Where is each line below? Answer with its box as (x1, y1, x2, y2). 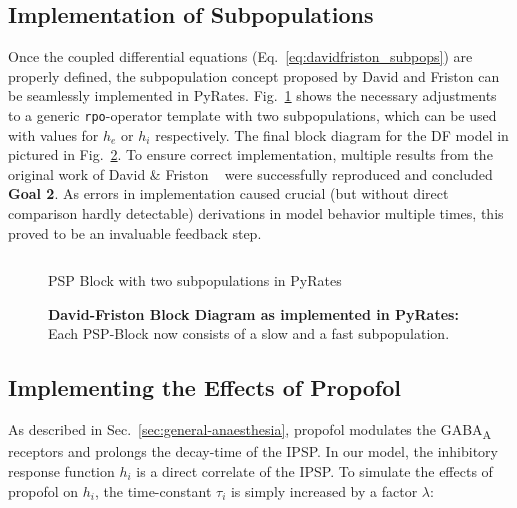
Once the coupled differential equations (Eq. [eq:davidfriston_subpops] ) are (8, 46, 473, 67)
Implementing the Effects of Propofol (8, 372, 401, 403)
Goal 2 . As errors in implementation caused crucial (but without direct (8, 183, 449, 204)
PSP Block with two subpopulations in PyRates (48, 270, 342, 291)
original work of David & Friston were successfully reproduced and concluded (8, 163, 493, 184)
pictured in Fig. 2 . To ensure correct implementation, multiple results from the (8, 144, 493, 165)
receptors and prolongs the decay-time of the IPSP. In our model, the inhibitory (8, 441, 498, 462)
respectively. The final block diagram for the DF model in (155, 124, 509, 145)
